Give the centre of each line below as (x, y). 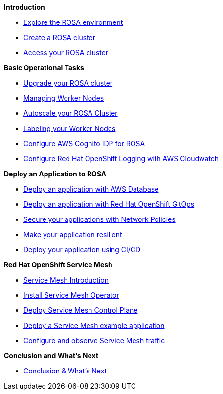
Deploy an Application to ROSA (55, 174)
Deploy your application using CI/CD (82, 250)
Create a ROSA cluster (59, 37)
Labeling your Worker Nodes (70, 128)
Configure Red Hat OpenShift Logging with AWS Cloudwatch (121, 159)
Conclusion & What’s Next (65, 371)
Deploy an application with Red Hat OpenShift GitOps (109, 204)
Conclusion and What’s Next (51, 356)
